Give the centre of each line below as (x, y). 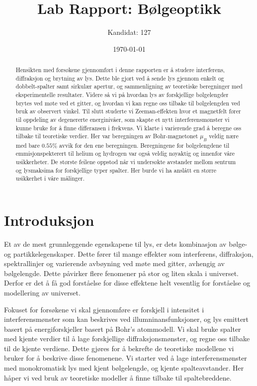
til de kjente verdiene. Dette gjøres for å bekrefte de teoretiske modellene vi (119, 348)
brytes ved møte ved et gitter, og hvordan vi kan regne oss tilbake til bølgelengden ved (128, 103)
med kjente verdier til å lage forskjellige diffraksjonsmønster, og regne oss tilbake (127, 338)
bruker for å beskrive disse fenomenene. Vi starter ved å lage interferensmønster (126, 358)
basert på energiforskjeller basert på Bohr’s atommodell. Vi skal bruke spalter (123, 329)
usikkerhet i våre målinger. (50, 178)
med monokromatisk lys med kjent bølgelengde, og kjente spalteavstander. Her (124, 368)
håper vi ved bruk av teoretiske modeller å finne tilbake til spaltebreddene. (118, 377)
